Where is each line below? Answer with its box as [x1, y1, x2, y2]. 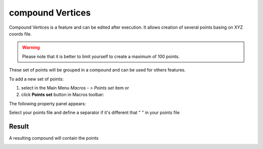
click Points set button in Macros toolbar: [21, 92, 104, 97]
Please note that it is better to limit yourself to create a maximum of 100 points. [22, 54, 180, 59]
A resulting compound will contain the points [9, 135, 99, 141]
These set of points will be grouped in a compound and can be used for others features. [9, 67, 186, 73]
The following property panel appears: [9, 100, 86, 107]
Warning [22, 44, 40, 51]
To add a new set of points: [9, 76, 64, 82]
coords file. [9, 31, 32, 37]
